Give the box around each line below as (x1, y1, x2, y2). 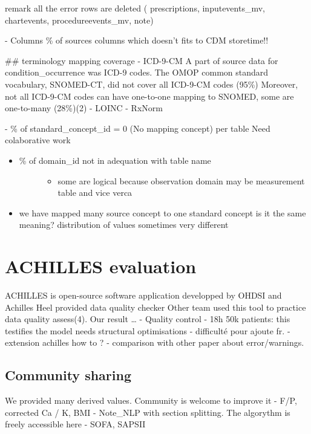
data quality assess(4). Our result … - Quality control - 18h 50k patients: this (5, 313, 290, 325)
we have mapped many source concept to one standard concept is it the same (19, 206, 306, 219)
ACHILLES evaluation (5, 254, 197, 279)
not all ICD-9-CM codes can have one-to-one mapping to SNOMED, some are (5, 89, 294, 102)
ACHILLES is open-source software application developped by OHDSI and (5, 289, 282, 302)
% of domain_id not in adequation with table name (19, 154, 211, 166)
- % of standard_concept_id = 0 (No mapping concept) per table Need (5, 121, 270, 134)
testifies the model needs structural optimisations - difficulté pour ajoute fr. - (5, 324, 290, 337)
